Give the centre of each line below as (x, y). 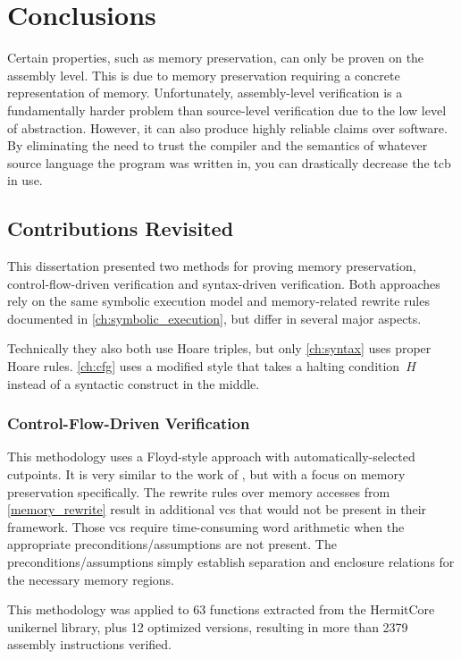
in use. (25, 180)
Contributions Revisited (121, 228)
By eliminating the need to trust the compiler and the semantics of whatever (218, 145)
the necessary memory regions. (91, 579)
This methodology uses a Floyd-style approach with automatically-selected (211, 456)
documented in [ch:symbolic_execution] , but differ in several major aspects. (214, 318)
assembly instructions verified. (89, 644)
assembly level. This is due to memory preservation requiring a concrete (204, 75)
